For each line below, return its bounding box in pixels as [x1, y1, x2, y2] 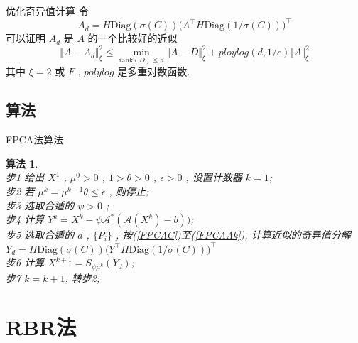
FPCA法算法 [6, 132, 64, 147]
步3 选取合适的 [6, 197, 75, 212]
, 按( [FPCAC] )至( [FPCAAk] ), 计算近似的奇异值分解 [115, 227, 351, 242]
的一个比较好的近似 [87, 31, 178, 45]
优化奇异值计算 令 [6, 4, 89, 18]
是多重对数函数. [117, 64, 190, 79]
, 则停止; [109, 183, 149, 198]
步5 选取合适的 [6, 227, 75, 242]
